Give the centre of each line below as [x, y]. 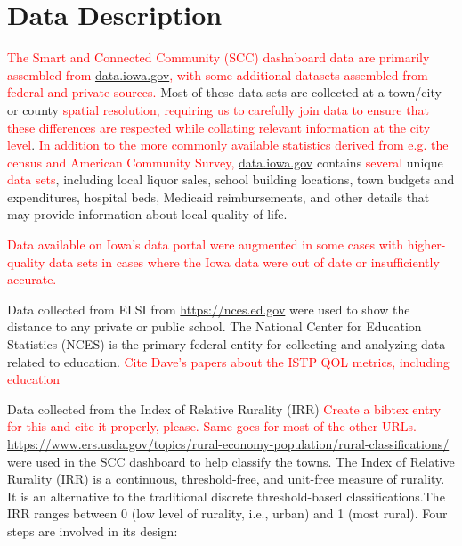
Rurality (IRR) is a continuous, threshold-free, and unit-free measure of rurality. [226, 479]
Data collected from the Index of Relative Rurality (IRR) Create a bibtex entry [224, 408]
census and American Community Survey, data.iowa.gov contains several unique [225, 162]
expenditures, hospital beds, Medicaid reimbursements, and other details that [219, 196]
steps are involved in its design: [93, 530]
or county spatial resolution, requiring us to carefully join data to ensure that [218, 109]
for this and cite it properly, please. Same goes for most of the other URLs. [212, 426]
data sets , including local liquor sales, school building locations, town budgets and [231, 179]
